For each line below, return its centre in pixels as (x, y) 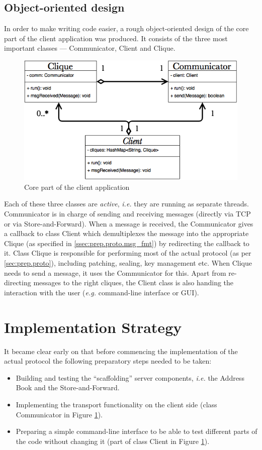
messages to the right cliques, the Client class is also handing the (134, 283)
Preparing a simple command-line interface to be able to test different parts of (137, 431)
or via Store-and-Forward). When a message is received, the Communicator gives (129, 223)
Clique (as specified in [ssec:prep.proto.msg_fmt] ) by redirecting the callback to (127, 243)
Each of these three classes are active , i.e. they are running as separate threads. (126, 204)
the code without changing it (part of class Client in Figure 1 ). (113, 441)
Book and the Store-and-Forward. (68, 387)
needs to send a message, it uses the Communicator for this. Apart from (115, 272)
